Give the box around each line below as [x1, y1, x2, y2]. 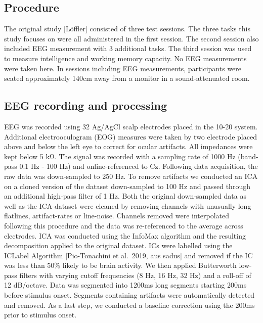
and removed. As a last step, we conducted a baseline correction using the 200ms [4, 299, 255, 310]
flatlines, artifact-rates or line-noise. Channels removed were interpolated [4, 210, 230, 221]
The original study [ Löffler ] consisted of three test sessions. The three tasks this [4, 23, 250, 34]
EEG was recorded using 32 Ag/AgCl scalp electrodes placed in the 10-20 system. [4, 121, 258, 131]
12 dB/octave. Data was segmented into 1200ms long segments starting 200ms [4, 280, 247, 290]
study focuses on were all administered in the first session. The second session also [4, 33, 259, 43]
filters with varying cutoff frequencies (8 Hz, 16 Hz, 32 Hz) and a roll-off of [19, 269, 251, 280]
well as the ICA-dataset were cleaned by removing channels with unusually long [4, 200, 251, 211]
